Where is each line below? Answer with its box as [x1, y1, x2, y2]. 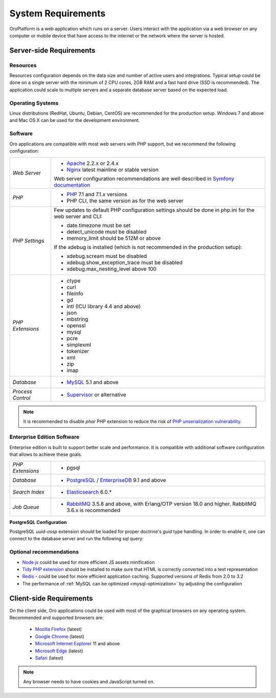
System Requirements [9, 8, 106, 19]
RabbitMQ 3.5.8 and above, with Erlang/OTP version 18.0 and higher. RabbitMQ [66, 500, 257, 507]
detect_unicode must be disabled [66, 228, 147, 236]
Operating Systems [9, 99, 59, 107]
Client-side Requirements [9, 594, 93, 603]
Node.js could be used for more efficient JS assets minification [22, 559, 155, 565]
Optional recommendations [9, 548, 79, 556]
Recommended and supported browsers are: [9, 615, 104, 621]
